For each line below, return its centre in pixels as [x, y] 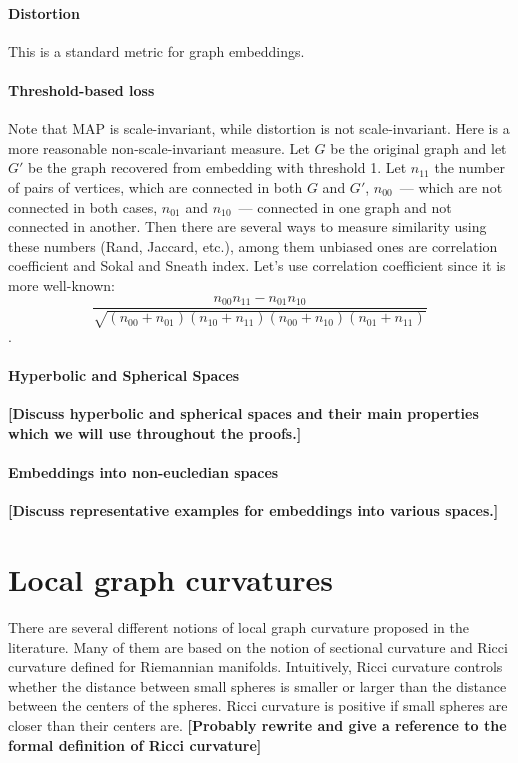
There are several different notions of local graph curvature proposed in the [238, 627]
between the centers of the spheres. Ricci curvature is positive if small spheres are [258, 705]
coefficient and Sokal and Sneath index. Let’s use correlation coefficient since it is [257, 265]
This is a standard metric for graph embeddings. [156, 50]
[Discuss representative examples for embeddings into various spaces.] [253, 510]
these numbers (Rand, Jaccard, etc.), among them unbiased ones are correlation [253, 245]
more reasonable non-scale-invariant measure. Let [159, 147]
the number [469, 167]
